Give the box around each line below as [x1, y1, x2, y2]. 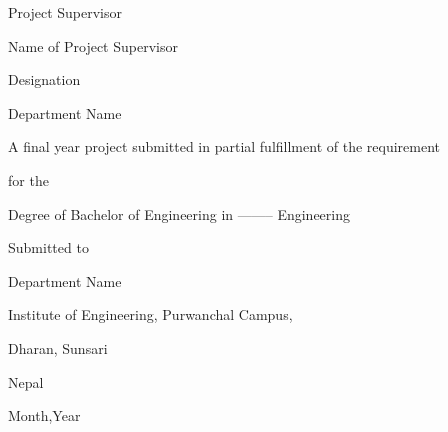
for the [8, 169, 49, 190]
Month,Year [8, 405, 81, 426]
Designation [8, 69, 81, 90]
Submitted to [8, 237, 89, 258]
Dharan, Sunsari [8, 337, 108, 358]
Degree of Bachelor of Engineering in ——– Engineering [8, 203, 351, 224]
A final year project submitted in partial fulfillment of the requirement [8, 136, 440, 157]
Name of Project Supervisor [8, 35, 178, 56]
